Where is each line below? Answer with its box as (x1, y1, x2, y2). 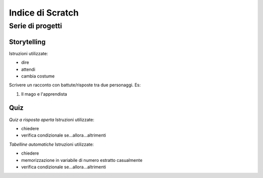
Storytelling (9, 38, 46, 46)
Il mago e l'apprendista (21, 91, 68, 97)
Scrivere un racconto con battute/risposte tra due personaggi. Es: (9, 82, 141, 88)
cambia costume (21, 73, 55, 79)
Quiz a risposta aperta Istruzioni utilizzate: (9, 117, 94, 122)
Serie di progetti (9, 21, 62, 30)
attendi (21, 66, 36, 72)
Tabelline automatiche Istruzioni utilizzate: (9, 141, 94, 147)
